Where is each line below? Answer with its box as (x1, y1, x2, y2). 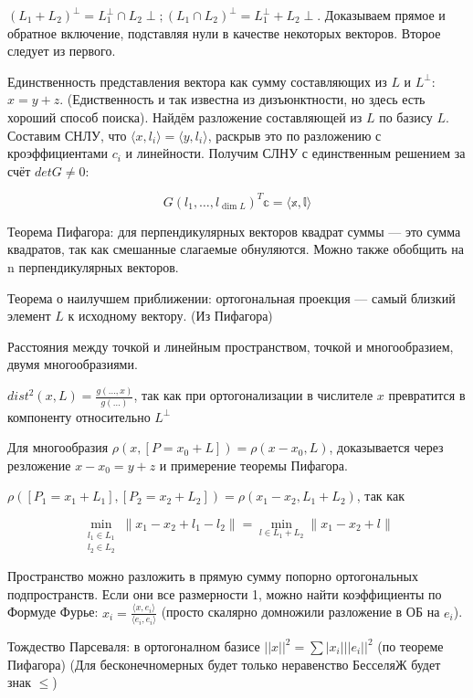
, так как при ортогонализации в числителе (133, 386, 373, 405)
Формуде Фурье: (7, 602, 99, 621)
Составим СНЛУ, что (7, 125, 127, 144)
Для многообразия (7, 438, 109, 457)
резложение (7, 455, 71, 474)
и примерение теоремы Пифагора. (159, 455, 348, 474)
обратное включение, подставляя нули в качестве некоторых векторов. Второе (7, 23, 441, 42)
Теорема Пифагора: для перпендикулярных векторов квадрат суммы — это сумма (7, 221, 461, 240)
